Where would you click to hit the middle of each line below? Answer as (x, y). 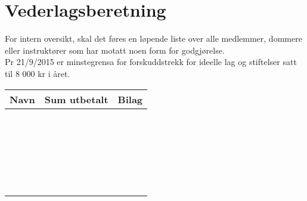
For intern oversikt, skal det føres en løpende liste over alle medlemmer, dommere (153, 38)
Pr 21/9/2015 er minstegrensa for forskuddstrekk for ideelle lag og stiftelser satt (151, 62)
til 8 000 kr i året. (38, 73)
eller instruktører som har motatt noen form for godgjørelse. (115, 50)
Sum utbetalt (76, 99)
